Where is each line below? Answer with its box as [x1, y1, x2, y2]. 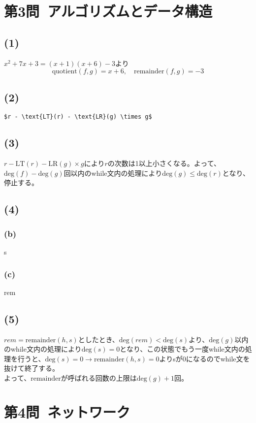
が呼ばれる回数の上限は [61, 373, 137, 383]
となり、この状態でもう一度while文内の [120, 344, 245, 354]
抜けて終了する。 [4, 363, 59, 373]
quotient [52, 68, 77, 75]
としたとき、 [78, 334, 119, 344]
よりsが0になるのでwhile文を [159, 353, 250, 363]
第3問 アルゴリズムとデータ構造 [4, 1, 213, 21]
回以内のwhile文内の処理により [64, 167, 162, 178]
